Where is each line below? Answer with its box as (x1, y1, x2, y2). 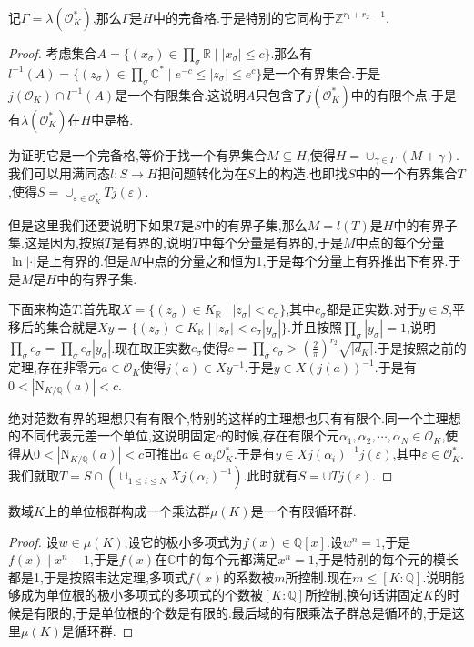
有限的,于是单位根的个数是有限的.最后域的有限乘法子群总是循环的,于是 (33, 603, 452, 622)
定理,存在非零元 (8, 358, 101, 377)
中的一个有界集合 (355, 164, 458, 183)
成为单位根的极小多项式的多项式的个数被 (20, 585, 263, 604)
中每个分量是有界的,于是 (199, 233, 343, 252)
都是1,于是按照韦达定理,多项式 (8, 567, 187, 586)
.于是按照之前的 (373, 338, 467, 357)
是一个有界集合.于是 (262, 63, 381, 82)
